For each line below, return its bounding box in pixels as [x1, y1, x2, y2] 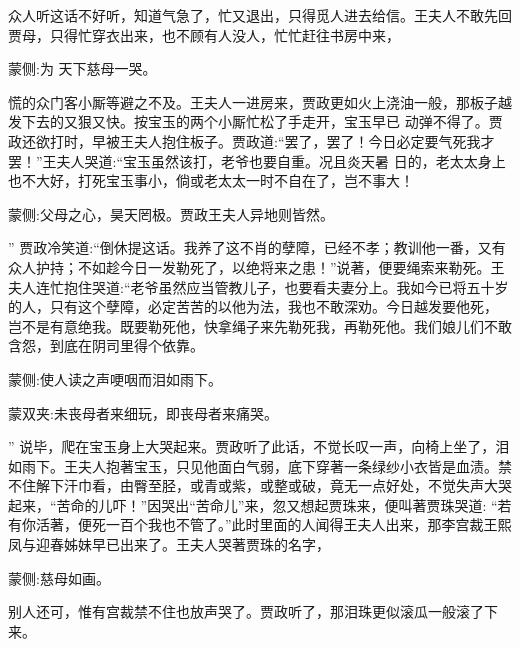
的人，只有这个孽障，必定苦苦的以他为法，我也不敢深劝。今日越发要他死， [8, 296, 498, 317]
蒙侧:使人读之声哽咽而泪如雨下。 [8, 368, 222, 389]
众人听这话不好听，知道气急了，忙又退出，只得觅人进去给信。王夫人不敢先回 [8, 5, 512, 25]
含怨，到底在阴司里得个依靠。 [8, 335, 204, 356]
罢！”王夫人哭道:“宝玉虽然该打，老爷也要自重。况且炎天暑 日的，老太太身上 [8, 150, 506, 171]
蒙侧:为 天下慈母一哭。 [8, 58, 157, 79]
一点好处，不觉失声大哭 [357, 475, 512, 496]
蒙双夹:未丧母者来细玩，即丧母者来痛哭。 [8, 402, 278, 423]
